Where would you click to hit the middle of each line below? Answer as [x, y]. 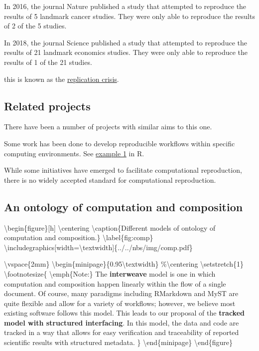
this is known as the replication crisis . [62, 79]
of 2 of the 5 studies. [35, 26]
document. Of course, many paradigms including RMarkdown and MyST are [121, 293]
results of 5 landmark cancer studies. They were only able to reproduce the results [129, 16]
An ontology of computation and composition [124, 206]
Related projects [47, 106]
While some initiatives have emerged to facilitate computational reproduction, [123, 170]
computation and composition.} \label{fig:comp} [79, 237]
